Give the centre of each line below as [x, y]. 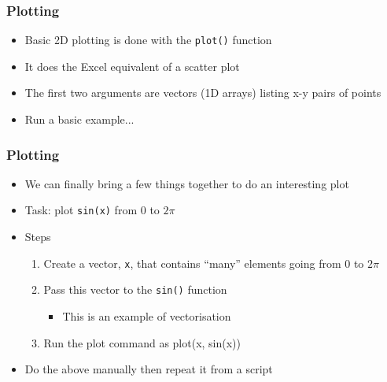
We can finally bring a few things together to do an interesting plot [187, 183]
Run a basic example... [79, 119]
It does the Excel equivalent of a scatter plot [132, 66]
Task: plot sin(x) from [81, 210]
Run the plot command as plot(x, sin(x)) [142, 342]
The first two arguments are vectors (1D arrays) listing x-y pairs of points [203, 93]
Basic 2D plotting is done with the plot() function [148, 40]
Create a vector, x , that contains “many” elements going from [192, 263]
